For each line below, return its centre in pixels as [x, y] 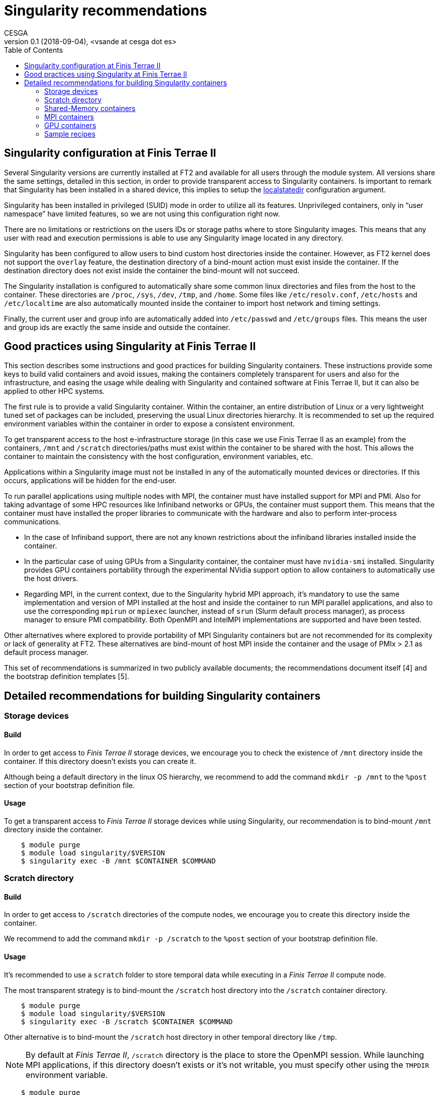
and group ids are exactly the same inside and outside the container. [117, 327]
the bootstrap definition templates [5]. [67, 677]
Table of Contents [34, 50]
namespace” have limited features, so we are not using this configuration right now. [142, 213]
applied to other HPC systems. [54, 391]
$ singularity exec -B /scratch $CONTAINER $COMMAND [127, 1021]
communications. [32, 522]
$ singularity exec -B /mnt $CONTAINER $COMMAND [118, 861]
